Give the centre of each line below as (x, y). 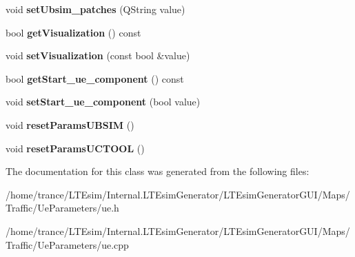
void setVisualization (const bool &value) (98, 55)
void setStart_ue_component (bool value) (103, 102)
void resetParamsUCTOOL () (75, 148)
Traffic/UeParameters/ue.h (62, 208)
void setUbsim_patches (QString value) (95, 9)
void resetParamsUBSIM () (70, 124)
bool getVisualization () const (73, 32)
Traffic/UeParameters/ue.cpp (67, 244)
